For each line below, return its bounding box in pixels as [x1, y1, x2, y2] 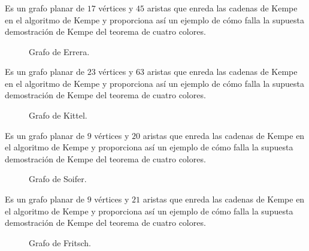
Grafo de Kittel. [29, 109, 87, 122]
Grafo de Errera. [29, 45, 90, 58]
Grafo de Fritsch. [29, 236, 91, 249]
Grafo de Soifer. [29, 173, 87, 185]
